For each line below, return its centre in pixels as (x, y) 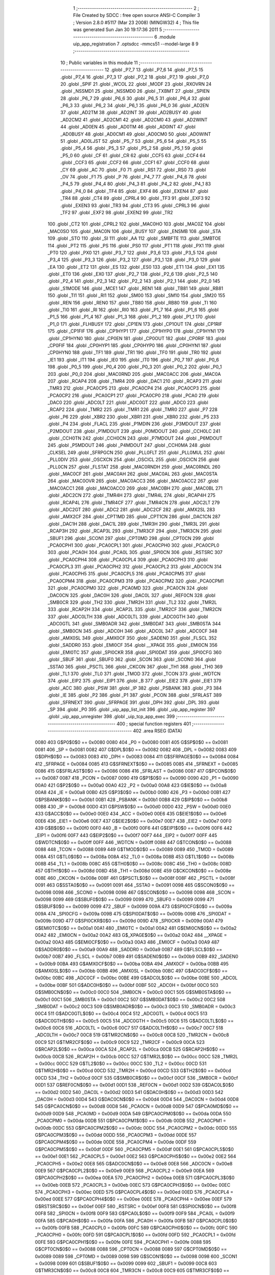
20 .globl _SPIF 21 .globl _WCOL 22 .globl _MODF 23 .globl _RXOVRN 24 (136, 84)
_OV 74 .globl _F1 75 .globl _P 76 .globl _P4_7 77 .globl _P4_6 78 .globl (133, 176)
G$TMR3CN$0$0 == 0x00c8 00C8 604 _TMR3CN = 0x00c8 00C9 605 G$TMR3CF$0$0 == (132, 1270)
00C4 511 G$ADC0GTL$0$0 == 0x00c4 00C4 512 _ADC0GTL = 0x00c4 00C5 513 (121, 1014)
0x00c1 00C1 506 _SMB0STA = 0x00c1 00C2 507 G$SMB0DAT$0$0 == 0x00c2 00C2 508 (130, 999)
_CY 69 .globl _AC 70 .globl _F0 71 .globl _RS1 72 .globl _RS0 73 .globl (133, 170)
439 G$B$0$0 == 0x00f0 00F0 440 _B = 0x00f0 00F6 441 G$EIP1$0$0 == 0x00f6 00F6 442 (134, 828)
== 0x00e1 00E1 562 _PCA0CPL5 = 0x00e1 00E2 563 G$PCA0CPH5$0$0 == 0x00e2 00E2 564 (135, 1156)
